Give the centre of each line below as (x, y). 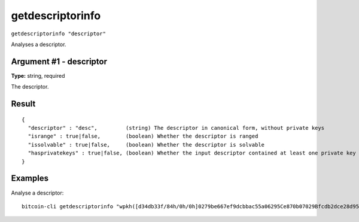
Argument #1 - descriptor (59, 61)
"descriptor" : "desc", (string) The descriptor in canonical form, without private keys (176, 128)
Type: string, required (38, 75)
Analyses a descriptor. (39, 44)
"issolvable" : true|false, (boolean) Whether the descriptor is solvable (146, 145)
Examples (30, 179)
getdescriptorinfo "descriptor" (58, 34)
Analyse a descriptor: (37, 193)
